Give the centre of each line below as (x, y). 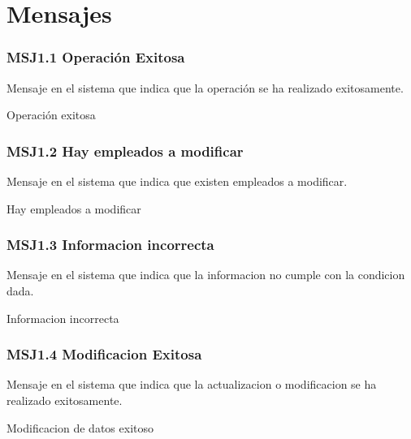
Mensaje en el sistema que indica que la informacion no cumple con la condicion (206, 275)
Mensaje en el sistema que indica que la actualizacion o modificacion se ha (192, 384)
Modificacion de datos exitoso (80, 427)
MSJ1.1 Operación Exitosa (96, 57)
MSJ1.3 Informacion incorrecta (110, 245)
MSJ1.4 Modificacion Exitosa (104, 354)
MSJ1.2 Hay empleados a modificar (125, 151)
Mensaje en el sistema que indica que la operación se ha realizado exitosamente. (205, 87)
